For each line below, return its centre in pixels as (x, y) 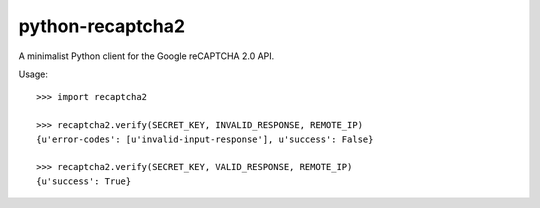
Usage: (33, 74)
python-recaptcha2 (101, 26)
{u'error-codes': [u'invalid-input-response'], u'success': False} (205, 139)
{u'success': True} (84, 181)
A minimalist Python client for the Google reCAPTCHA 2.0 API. (146, 56)
